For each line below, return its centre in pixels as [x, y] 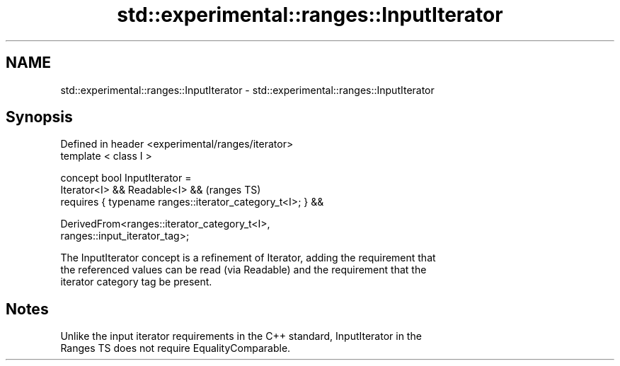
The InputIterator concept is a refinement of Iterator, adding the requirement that [248, 258]
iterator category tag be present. [136, 282]
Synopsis [39, 117]
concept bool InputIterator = [126, 178]
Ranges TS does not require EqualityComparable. [176, 348]
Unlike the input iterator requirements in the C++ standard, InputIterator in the [241, 336]
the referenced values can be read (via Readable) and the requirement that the [243, 270]
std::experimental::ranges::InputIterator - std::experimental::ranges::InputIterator [247, 90]
